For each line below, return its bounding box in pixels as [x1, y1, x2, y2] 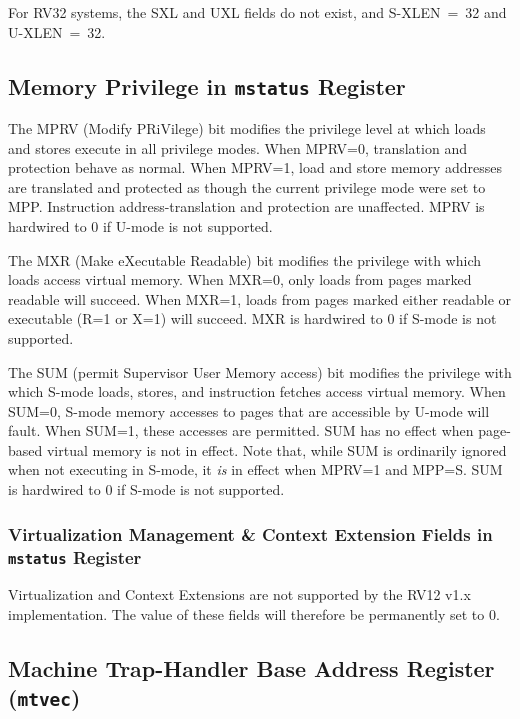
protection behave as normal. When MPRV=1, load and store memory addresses [8, 157, 503, 178]
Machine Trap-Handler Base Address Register [8, 652, 495, 683]
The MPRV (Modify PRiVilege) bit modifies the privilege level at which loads [8, 117, 486, 138]
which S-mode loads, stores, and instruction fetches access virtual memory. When [8, 381, 506, 402]
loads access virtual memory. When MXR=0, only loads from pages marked [8, 269, 472, 290]
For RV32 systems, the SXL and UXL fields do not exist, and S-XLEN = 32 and [8, 2, 507, 22]
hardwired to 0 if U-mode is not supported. [8, 215, 273, 236]
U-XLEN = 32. [8, 21, 106, 42]
